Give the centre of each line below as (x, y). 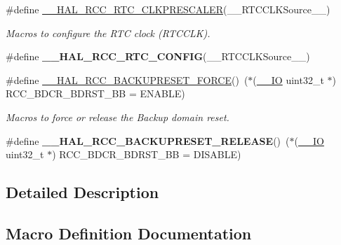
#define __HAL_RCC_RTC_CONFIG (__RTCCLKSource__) (158, 56)
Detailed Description (82, 192)
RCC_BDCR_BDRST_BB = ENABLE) (95, 93)
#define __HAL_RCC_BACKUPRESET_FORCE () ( (127, 79)
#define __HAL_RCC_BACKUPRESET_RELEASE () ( (148, 140)
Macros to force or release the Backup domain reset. (118, 117)
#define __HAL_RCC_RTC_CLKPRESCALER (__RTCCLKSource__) (168, 9)
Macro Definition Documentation (129, 233)
